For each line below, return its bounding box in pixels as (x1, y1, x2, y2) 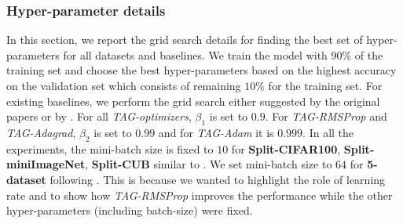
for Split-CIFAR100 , (231, 140, 341, 157)
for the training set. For (268, 78, 383, 93)
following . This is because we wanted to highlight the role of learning (49, 171, 386, 187)
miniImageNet (6, 156, 86, 172)
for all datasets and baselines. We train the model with (63, 46, 328, 63)
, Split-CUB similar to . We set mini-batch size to (85, 156, 332, 172)
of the (354, 46, 383, 63)
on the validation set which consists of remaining (6, 78, 241, 93)
